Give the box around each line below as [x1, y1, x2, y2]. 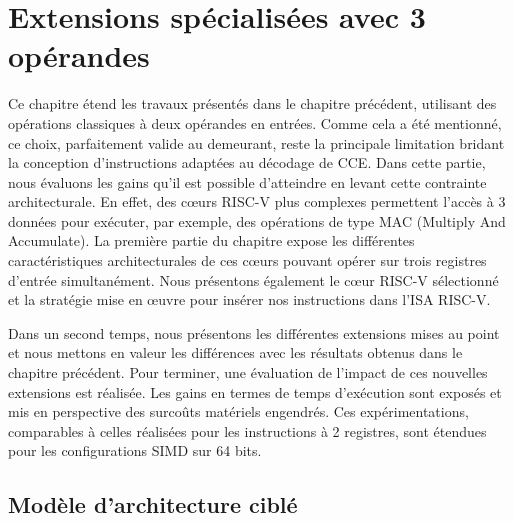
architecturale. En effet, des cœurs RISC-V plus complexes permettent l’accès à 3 [8, 191, 506, 212]
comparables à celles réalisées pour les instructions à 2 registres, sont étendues [8, 420, 487, 441]
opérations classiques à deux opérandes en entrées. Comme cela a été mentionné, [8, 112, 502, 133]
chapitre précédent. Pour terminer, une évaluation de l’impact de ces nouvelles [8, 362, 488, 383]
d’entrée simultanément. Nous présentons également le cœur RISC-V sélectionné [8, 269, 499, 290]
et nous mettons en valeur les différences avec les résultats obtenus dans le [8, 342, 463, 363]
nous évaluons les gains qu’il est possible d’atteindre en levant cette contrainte [8, 171, 487, 192]
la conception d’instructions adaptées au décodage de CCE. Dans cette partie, [8, 152, 486, 173]
